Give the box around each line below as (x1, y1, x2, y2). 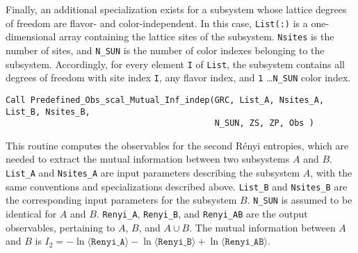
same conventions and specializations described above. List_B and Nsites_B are (6, 179, 348, 193)
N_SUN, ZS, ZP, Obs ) (214, 118, 314, 129)
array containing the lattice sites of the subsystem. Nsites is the (59, 29, 334, 44)
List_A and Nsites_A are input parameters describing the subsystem (6, 165, 300, 180)
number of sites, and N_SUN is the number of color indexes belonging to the (6, 42, 325, 57)
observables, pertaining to (6, 220, 115, 234)
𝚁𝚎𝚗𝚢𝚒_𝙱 (158, 237, 192, 247)
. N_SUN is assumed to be (247, 193, 352, 207)
